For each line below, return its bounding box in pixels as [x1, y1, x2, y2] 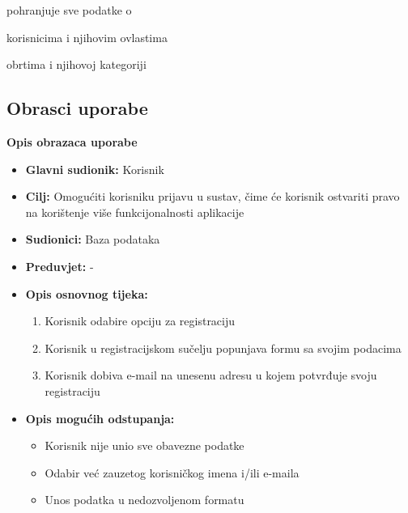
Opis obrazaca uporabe [6, 133, 138, 150]
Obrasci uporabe [6, 95, 148, 121]
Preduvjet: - [25, 257, 94, 274]
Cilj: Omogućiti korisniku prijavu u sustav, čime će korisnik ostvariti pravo [25, 188, 400, 205]
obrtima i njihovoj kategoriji [6, 56, 147, 73]
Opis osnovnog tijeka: [25, 285, 148, 302]
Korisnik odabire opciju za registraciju [45, 312, 236, 329]
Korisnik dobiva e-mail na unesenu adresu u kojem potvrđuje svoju [45, 367, 377, 384]
